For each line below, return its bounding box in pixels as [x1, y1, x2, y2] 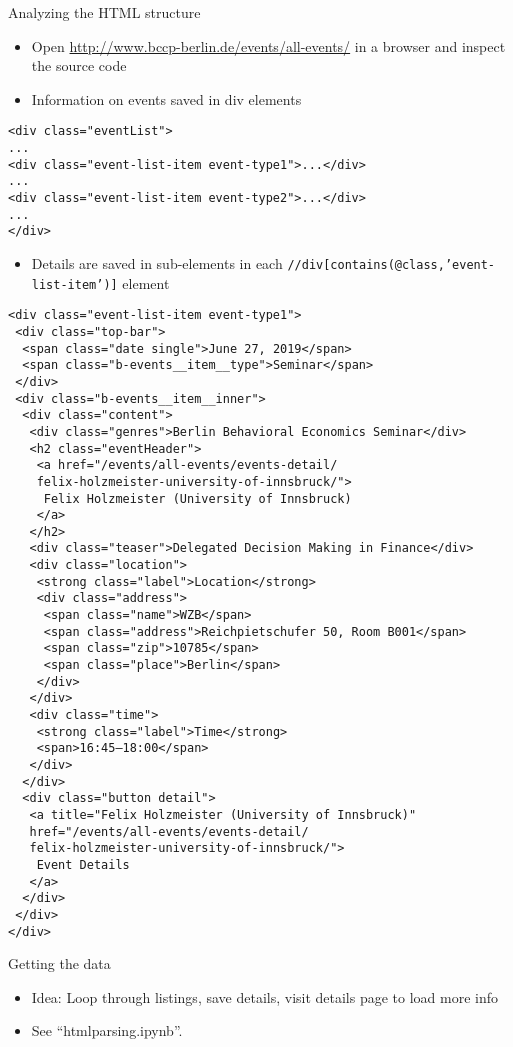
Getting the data [8, 953, 111, 974]
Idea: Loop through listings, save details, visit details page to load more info [31, 986, 499, 1007]
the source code [31, 55, 127, 76]
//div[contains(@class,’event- [287, 257, 496, 272]
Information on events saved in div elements [31, 88, 302, 109]
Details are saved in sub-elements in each [31, 252, 283, 273]
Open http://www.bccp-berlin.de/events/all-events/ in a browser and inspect [31, 35, 506, 56]
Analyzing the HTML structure [8, 2, 201, 22]
